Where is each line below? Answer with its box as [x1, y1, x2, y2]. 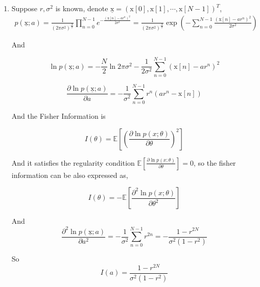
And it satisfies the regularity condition [11, 157, 135, 168]
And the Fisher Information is [11, 111, 106, 121]
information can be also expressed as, [11, 169, 128, 180]
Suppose [11, 3, 38, 13]
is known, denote [55, 3, 108, 13]
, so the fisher [193, 157, 236, 168]
